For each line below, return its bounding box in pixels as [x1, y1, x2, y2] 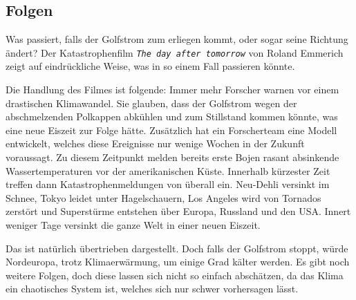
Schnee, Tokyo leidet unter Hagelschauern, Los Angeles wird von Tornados [6, 190, 321, 205]
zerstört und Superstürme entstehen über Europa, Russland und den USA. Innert [6, 204, 351, 218]
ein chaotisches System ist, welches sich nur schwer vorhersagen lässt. [6, 281, 299, 296]
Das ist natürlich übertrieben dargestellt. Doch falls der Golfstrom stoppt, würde [6, 241, 348, 255]
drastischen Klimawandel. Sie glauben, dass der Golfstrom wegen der [6, 95, 297, 110]
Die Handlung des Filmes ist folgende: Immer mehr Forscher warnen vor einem [6, 82, 339, 97]
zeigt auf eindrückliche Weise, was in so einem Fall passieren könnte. [6, 59, 295, 73]
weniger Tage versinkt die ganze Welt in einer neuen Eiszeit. [6, 217, 261, 232]
